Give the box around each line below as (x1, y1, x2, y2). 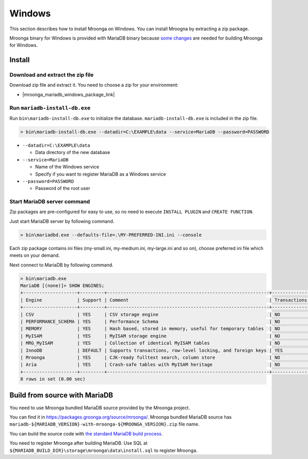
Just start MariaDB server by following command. (9, 218, 114, 224)
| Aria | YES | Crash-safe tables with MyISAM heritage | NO (20, 362, 280, 368)
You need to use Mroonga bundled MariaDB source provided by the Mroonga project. (9, 405, 190, 411)
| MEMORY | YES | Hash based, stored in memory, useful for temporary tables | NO (20, 326, 280, 332)
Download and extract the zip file (9, 71, 94, 79)
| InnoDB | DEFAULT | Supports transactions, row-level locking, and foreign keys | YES (20, 347, 283, 353)
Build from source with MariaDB (9, 391, 113, 400)
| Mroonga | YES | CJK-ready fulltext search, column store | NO (20, 354, 280, 360)
